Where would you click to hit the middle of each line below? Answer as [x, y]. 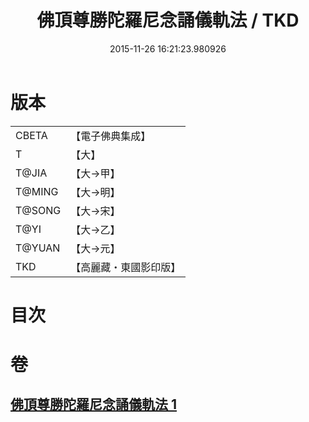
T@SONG [38, 210]
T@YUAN [38, 248]
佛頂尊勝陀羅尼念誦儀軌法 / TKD [168, 20]
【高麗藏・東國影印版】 [126, 267]
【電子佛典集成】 [111, 136]
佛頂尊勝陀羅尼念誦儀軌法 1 [94, 404]
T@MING [37, 191]
